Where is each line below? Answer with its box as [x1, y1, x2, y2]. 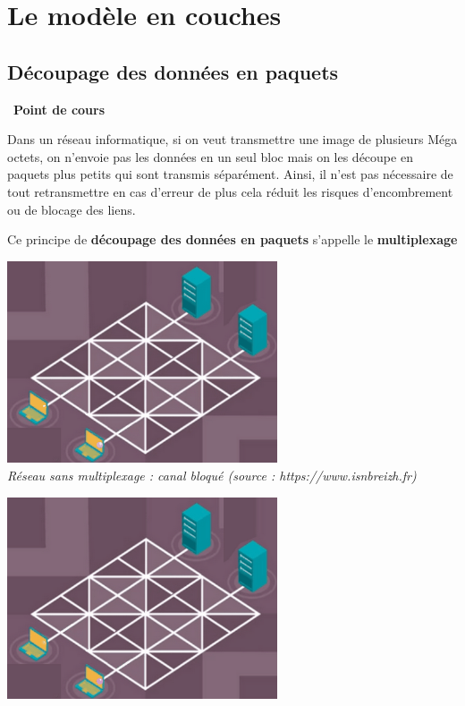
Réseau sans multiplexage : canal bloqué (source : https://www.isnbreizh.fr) [7, 466, 417, 484]
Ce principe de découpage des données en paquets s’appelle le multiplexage [7, 230, 458, 249]
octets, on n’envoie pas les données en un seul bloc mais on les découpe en [7, 147, 413, 166]
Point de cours [13, 99, 106, 118]
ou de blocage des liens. [7, 200, 136, 218]
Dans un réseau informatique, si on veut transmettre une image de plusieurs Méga [7, 130, 458, 149]
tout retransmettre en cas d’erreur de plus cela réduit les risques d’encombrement [7, 182, 453, 200]
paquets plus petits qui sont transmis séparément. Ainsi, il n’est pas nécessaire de [7, 165, 453, 183]
